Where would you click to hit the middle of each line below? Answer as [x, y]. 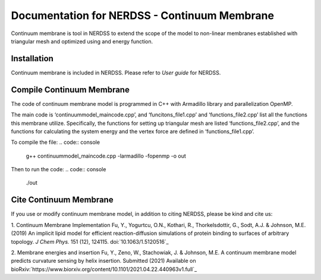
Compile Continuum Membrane [70, 89]
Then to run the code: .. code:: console [59, 169]
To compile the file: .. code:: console [56, 142]
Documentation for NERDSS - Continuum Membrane [143, 15]
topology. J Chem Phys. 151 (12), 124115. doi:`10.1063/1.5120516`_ [90, 241]
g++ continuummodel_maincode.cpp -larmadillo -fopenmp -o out [106, 156]
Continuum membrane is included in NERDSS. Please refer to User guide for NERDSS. [116, 73]
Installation [32, 59]
